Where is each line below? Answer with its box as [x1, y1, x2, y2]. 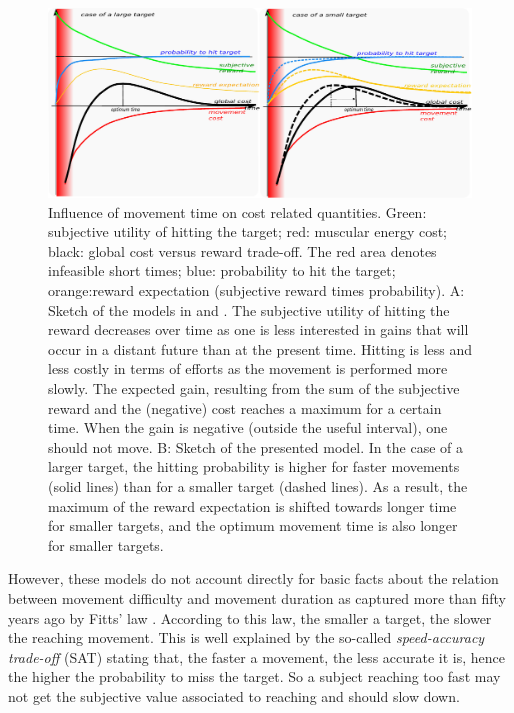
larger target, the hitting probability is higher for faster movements [48, 456, 460, 477]
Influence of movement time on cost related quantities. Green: [48, 201, 427, 222]
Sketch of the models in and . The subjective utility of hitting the [48, 299, 450, 320]
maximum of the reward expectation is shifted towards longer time [48, 495, 457, 516]
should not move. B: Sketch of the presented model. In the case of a [48, 436, 463, 457]
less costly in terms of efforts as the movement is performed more [48, 358, 448, 379]
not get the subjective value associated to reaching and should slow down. [8, 685, 460, 706]
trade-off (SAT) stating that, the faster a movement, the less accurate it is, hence [8, 646, 506, 667]
